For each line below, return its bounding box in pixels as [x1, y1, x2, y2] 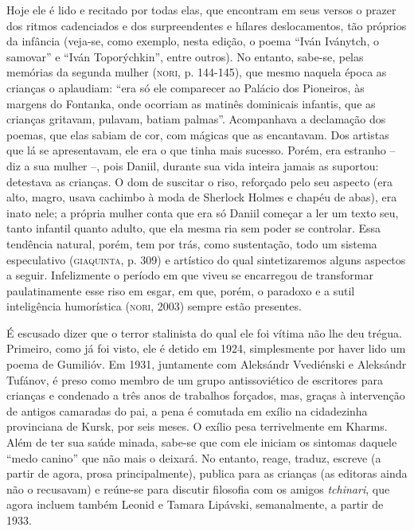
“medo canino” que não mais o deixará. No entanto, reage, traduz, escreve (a [6, 449, 381, 466]
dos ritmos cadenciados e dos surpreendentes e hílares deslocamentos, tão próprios [6, 17, 407, 33]
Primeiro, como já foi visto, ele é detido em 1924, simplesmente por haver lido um [6, 340, 406, 357]
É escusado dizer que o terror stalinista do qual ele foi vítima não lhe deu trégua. [6, 324, 402, 341]
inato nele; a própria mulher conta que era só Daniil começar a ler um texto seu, [6, 204, 399, 221]
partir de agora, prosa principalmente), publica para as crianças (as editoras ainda [6, 465, 408, 482]
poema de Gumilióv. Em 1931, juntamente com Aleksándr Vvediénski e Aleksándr [6, 356, 407, 373]
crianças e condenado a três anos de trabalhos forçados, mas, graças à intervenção [6, 387, 405, 404]
